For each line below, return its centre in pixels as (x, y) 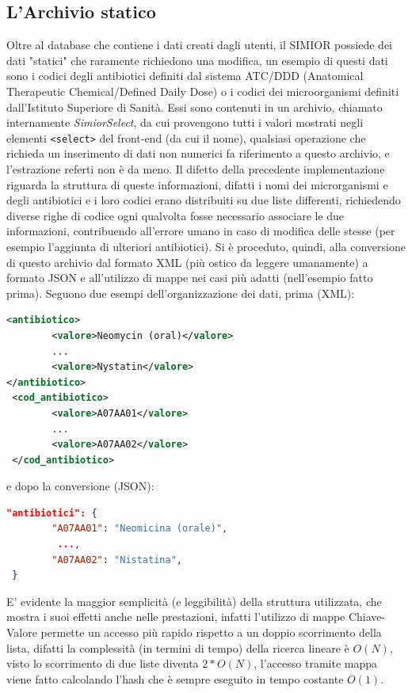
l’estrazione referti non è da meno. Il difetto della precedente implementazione (196, 169)
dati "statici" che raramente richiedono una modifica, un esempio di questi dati (197, 60)
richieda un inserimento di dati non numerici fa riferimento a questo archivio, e (198, 153)
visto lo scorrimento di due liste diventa (103, 663)
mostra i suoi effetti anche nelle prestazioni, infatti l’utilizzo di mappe (176, 617)
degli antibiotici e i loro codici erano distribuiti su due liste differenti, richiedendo (204, 200)
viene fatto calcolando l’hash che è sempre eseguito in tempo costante (175, 678)
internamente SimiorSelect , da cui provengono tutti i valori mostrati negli (185, 122)
